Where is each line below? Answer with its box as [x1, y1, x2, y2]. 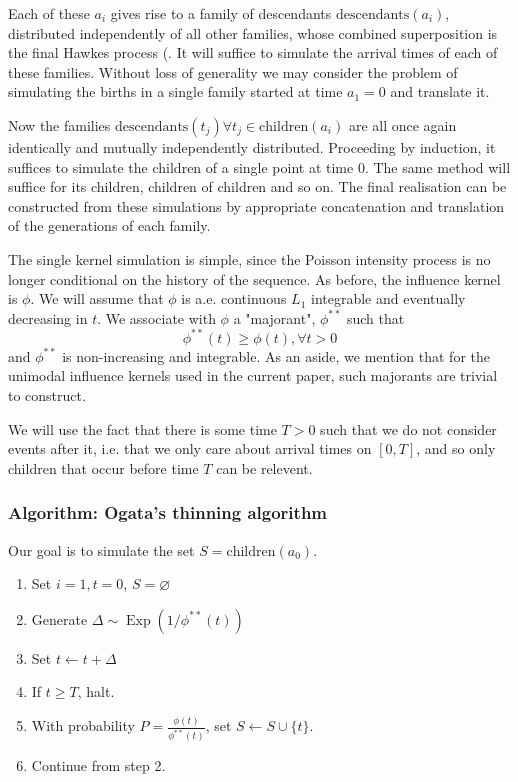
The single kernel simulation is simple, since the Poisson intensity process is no [8, 248, 491, 269]
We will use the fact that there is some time [8, 418, 277, 439]
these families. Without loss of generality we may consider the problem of [8, 61, 458, 82]
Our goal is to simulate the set [8, 539, 195, 560]
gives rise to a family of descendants [110, 3, 332, 23]
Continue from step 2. [31, 755, 166, 776]
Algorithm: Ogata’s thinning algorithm [8, 500, 328, 525]
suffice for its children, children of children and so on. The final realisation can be [8, 176, 507, 197]
